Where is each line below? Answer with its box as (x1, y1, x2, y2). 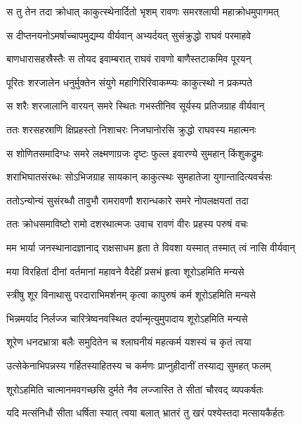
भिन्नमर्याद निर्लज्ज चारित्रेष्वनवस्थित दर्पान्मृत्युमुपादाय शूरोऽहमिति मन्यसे (6, 310, 248, 325)
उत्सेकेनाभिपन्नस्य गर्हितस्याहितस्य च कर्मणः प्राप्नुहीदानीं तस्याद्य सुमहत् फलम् (6, 358, 271, 372)
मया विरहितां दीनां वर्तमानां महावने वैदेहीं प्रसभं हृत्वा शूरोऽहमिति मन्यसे (6, 263, 244, 278)
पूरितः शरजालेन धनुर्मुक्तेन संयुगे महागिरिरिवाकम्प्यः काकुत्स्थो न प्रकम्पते (6, 74, 253, 89)
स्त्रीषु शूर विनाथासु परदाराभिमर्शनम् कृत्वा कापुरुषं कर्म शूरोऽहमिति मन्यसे (6, 287, 256, 302)
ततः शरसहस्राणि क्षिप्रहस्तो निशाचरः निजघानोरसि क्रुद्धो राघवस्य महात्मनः (6, 122, 256, 136)
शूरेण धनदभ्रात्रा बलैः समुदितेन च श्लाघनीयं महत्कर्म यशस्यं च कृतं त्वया (6, 334, 251, 349)
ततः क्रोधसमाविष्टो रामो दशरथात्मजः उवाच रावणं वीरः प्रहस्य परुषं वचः (6, 216, 248, 231)
